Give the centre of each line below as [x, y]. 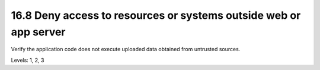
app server [38, 32]
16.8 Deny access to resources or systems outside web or [156, 15]
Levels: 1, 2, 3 [28, 60]
